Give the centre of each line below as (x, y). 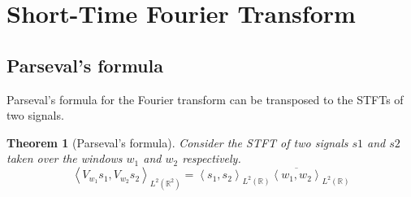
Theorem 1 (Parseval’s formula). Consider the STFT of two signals (177, 142)
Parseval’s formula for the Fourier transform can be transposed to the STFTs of (205, 99)
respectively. (212, 158)
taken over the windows (65, 158)
